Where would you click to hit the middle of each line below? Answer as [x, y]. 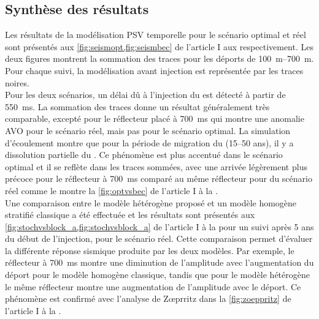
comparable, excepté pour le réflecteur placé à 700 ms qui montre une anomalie [155, 118]
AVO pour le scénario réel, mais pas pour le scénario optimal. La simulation [148, 130]
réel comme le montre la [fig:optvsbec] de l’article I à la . [112, 190]
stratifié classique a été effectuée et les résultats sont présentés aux [130, 215]
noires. [17, 82]
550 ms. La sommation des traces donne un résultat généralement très [137, 106]
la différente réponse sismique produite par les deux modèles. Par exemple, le [150, 250]
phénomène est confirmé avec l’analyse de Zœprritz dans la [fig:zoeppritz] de [148, 298]
